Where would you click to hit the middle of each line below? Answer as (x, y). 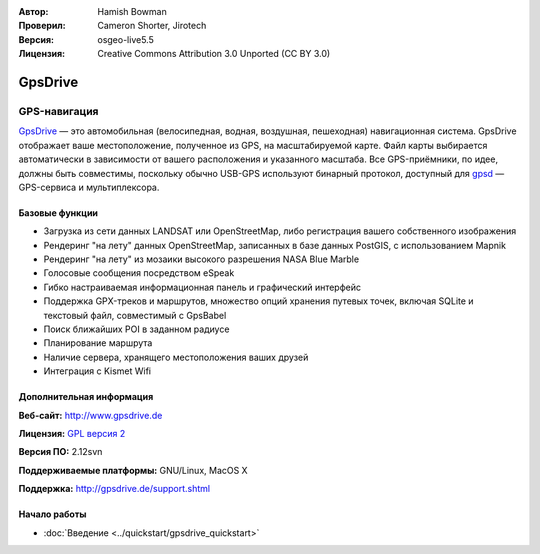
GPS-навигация (58, 111)
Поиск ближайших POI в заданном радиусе (136, 329)
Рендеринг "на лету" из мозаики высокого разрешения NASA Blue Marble (201, 259)
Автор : (33, 11)
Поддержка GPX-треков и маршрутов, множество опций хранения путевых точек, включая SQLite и (258, 301)
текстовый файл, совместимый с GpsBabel (135, 315)
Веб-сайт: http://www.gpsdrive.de (90, 415)
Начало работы (52, 514)
